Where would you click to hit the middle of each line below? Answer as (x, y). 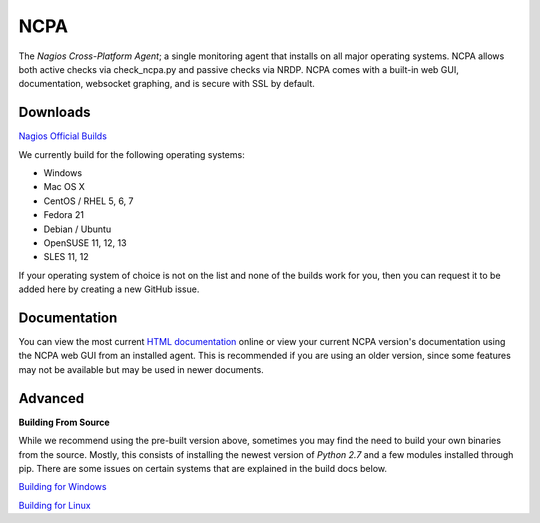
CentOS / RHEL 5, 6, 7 (88, 201)
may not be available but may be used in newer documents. (141, 369)
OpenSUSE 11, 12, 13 (85, 242)
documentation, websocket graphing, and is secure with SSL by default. (166, 84)
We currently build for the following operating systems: (131, 154)
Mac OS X (64, 187)
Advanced (51, 398)
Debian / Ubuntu (77, 229)
